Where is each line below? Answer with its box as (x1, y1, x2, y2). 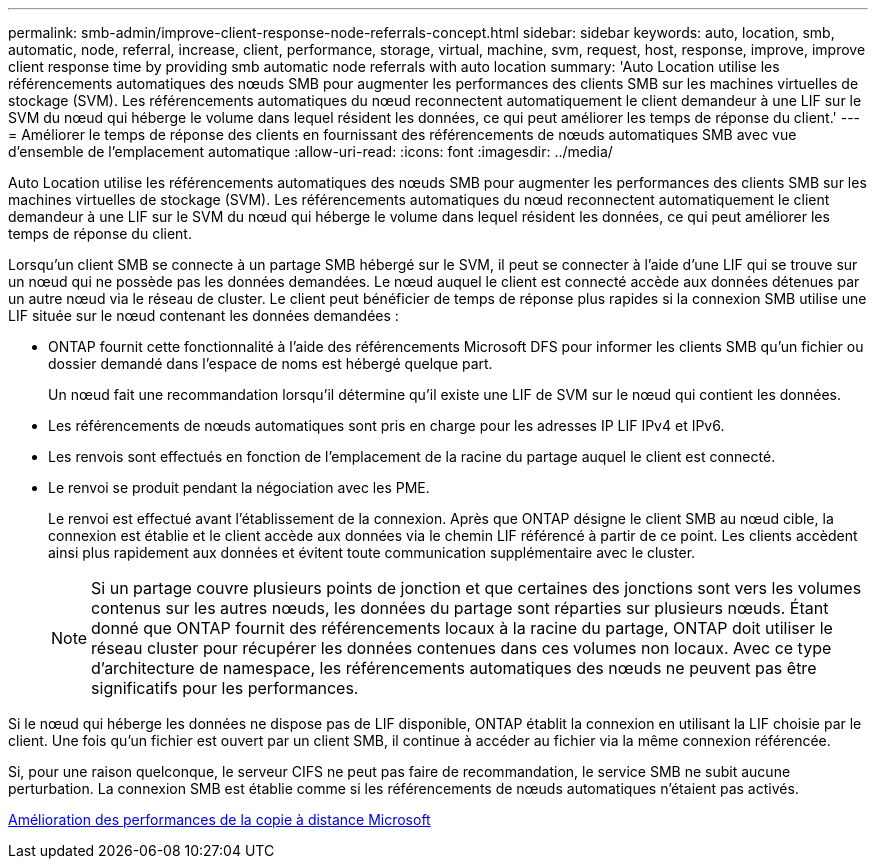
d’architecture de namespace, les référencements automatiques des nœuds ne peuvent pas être (91, 658, 817, 678)
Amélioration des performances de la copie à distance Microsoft (8, 811, 431, 828)
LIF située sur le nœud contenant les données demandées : (8, 307, 399, 324)
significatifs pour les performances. (91, 678, 359, 698)
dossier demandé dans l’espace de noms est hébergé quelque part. (48, 355, 493, 372)
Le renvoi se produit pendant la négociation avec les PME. (48, 479, 430, 496)
